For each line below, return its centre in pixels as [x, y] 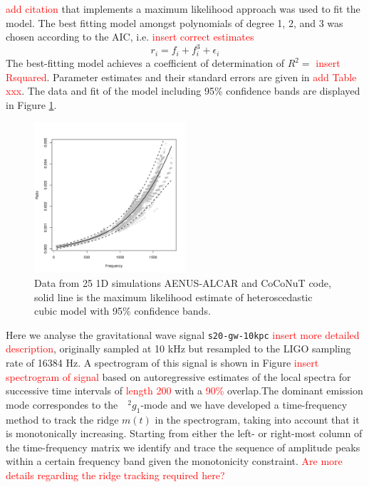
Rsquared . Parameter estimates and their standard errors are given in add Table [181, 77]
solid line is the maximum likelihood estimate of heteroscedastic [173, 297]
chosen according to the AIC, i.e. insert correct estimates [130, 37]
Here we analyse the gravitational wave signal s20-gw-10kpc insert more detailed [183, 334]
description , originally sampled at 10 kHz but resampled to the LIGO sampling [178, 349]
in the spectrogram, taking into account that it [257, 419]
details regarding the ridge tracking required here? [115, 475]
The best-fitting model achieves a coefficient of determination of [145, 63]
